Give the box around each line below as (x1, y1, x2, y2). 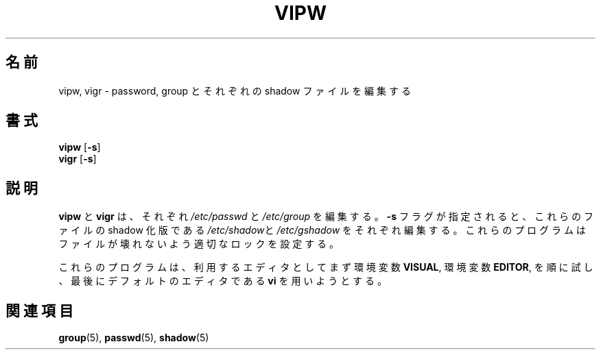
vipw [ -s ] (58, 141, 101, 154)
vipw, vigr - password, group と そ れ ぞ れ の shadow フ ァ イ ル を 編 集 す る (58, 84, 411, 97)
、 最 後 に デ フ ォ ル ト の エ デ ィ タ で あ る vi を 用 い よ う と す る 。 (58, 275, 387, 287)
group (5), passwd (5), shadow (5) (58, 332, 209, 344)
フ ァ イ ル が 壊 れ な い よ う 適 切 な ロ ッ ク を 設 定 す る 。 (58, 238, 340, 250)
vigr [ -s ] (58, 153, 97, 165)
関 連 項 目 (5, 302, 73, 319)
